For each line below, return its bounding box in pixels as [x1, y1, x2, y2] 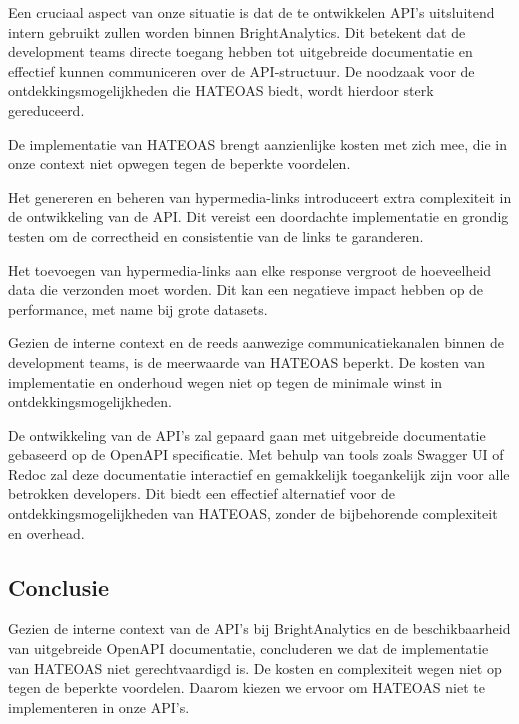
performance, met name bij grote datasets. [8, 298, 268, 319]
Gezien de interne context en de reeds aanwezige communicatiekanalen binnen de [8, 332, 505, 353]
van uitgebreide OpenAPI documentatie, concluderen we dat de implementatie [8, 638, 489, 659]
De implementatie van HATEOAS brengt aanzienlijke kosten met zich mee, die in [8, 133, 508, 154]
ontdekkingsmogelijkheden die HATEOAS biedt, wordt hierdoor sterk [8, 80, 434, 101]
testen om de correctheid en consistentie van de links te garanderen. [8, 225, 424, 246]
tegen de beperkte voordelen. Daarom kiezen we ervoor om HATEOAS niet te [8, 677, 485, 698]
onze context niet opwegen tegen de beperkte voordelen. [8, 153, 351, 174]
